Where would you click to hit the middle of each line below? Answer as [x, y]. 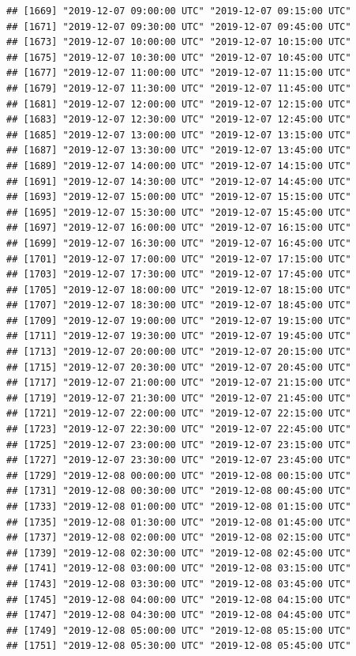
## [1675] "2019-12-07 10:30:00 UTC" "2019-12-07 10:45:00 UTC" [179, 57]
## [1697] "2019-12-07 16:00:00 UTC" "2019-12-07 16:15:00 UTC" [179, 228]
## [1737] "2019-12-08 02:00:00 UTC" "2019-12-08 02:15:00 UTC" [179, 538]
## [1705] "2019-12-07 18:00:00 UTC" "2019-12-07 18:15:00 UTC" [179, 290]
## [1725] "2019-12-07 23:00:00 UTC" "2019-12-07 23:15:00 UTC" [179, 445]
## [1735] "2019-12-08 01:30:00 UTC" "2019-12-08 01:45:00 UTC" [179, 522]
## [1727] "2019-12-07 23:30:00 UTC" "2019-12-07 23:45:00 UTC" [179, 460]
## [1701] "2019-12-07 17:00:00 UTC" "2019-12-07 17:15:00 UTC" [179, 259]
